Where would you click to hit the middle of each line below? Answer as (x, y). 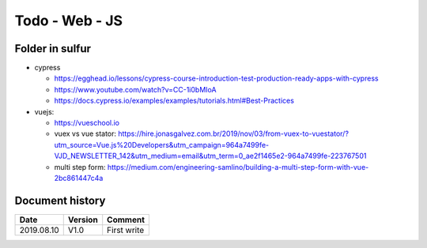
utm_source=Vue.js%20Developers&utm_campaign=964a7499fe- (162, 145)
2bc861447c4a (79, 178)
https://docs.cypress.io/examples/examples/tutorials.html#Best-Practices (174, 101)
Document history (60, 200)
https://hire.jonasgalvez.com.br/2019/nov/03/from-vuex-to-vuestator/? (234, 133)
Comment (126, 220)
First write (126, 230)
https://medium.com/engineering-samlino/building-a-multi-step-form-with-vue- (238, 167)
